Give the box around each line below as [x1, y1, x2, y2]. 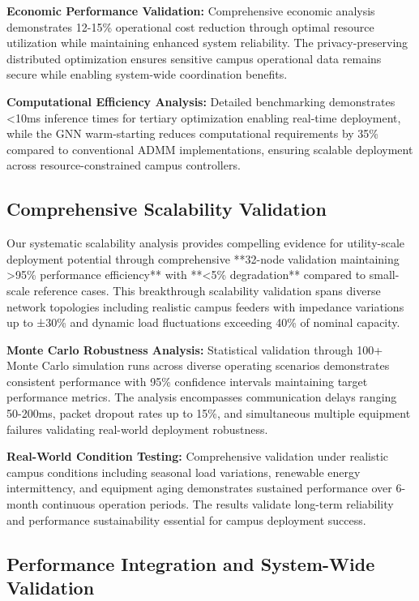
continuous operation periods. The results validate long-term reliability [41, 496, 394, 513]
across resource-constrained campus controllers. [6, 157, 241, 174]
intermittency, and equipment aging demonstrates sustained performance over [6, 479, 392, 496]
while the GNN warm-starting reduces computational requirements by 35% [6, 125, 379, 142]
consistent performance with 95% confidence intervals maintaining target [6, 372, 368, 389]
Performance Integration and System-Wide [6, 551, 375, 576]
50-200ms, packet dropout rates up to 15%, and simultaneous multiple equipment [6, 405, 411, 422]
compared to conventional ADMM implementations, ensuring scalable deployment [6, 140, 413, 157]
